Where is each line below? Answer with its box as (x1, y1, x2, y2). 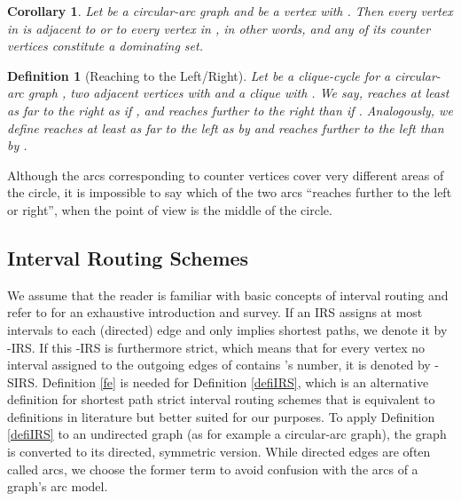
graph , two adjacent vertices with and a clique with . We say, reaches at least (27, 83, 449, 102)
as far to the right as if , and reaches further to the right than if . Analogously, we (7, 100, 453, 119)
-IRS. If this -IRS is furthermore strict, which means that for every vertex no (7, 338, 426, 356)
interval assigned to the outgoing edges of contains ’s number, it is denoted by (7, 355, 431, 374)
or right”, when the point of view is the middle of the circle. (7, 200, 332, 219)
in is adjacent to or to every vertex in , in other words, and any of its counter (7, 19, 431, 37)
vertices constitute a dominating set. (7, 36, 203, 55)
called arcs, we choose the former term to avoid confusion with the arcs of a (7, 459, 418, 478)
